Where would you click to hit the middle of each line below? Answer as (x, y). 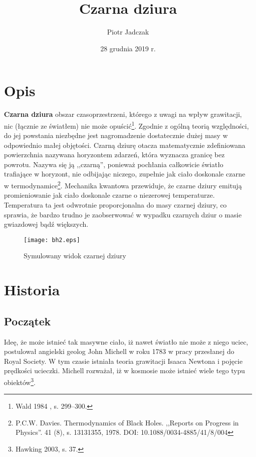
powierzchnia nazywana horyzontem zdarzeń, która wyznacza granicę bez (114, 155)
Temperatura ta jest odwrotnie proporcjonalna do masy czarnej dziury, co (115, 204)
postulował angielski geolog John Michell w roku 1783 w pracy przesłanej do (119, 351)
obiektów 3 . (20, 381)
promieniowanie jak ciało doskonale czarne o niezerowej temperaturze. (110, 195)
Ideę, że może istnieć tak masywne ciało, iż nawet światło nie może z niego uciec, (126, 341)
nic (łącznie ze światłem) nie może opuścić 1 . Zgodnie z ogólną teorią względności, (127, 125)
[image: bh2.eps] (52, 240)
